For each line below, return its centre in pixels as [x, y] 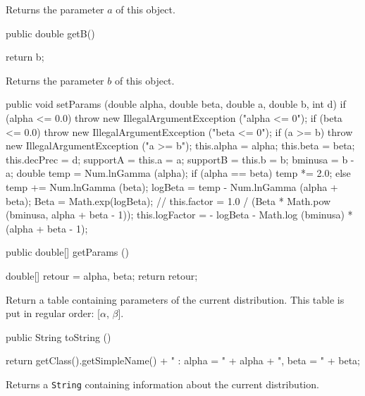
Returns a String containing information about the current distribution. [162, 384]
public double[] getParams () [67, 252]
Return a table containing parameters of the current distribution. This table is [175, 299]
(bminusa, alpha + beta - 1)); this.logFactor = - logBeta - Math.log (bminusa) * [179, 215]
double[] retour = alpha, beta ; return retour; [102, 275]
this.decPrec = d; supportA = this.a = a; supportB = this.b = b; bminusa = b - [180, 159]
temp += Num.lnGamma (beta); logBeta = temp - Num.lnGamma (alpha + [172, 186]
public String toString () [58, 336]
